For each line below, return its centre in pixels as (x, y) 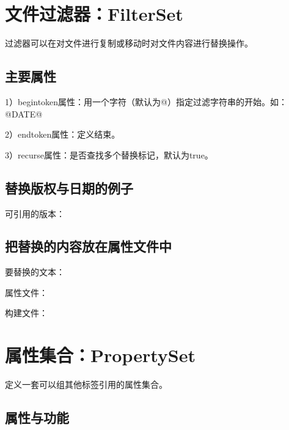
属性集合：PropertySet (100, 355)
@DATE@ (24, 113)
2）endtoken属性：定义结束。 (63, 134)
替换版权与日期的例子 (69, 187)
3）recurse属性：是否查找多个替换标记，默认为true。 (109, 154)
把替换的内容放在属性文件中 (88, 246)
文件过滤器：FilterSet (94, 14)
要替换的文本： (35, 272)
